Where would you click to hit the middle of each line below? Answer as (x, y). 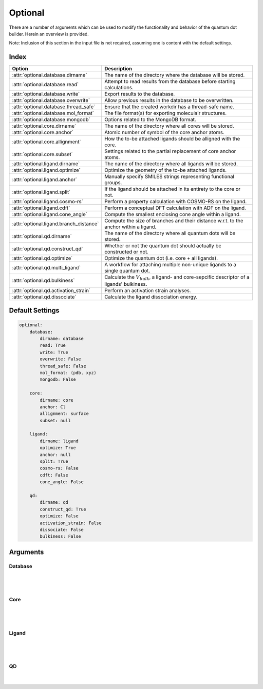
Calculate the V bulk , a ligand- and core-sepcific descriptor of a (177, 277)
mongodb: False (58, 380)
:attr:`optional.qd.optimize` (42, 258)
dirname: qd (54, 502)
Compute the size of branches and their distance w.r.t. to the (174, 221)
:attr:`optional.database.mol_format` (53, 113)
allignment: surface (64, 414)
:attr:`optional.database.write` (46, 94)
